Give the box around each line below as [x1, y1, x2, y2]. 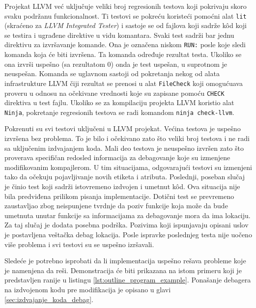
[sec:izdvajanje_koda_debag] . [4, 294, 93, 304]
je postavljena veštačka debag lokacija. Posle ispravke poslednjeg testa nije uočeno [4, 229, 252, 239]
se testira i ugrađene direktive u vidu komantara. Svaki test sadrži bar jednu [4, 29, 234, 40]
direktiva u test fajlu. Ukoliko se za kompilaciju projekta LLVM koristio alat [4, 97, 234, 108]
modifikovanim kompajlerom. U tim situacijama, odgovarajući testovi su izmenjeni [4, 162, 252, 172]
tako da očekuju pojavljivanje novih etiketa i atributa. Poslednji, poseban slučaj [4, 171, 245, 182]
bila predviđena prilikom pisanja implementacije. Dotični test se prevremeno [4, 191, 234, 201]
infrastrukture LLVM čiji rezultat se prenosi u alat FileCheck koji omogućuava [4, 78, 243, 88]
